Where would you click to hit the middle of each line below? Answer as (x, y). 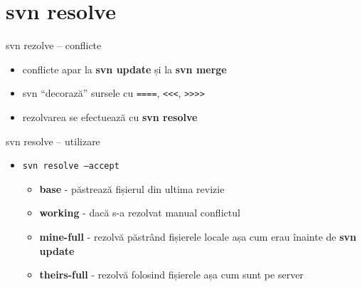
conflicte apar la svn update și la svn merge (124, 69)
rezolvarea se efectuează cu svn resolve (110, 116)
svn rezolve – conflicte (54, 45)
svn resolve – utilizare (53, 141)
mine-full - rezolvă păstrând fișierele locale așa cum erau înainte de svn (198, 236)
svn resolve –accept (71, 166)
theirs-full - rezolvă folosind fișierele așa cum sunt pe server (171, 275)
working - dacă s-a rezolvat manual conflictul (140, 213)
